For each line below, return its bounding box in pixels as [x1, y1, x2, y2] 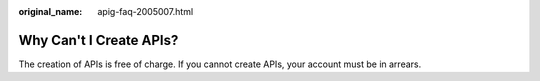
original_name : [18, 6, 83, 17]
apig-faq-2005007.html [97, 6, 194, 17]
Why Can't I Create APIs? [18, 31, 179, 49]
